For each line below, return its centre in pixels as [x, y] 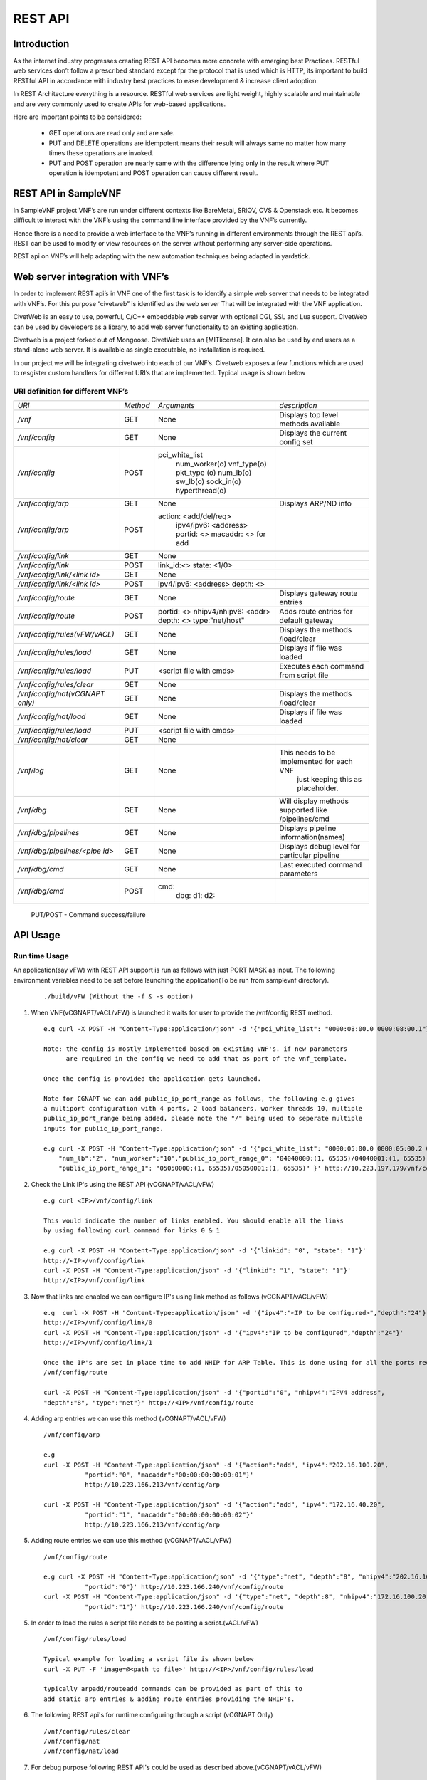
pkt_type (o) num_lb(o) [213, 473]
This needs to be [307, 753]
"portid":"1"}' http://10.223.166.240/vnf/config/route [184, 1607]
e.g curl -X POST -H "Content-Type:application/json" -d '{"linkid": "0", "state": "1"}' [205, 1251]
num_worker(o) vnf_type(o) [221, 464]
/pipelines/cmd [304, 819]
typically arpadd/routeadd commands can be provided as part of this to [173, 1689]
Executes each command [321, 666]
